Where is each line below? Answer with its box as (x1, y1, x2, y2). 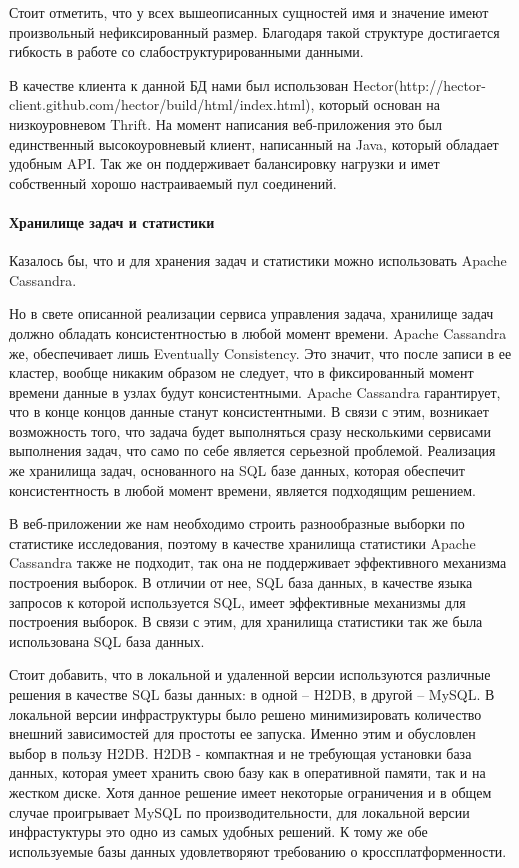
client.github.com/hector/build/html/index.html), (9, 94, 315, 115)
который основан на (319, 94, 440, 115)
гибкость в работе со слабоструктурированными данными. (9, 41, 364, 62)
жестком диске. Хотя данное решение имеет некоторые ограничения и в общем (9, 781, 492, 802)
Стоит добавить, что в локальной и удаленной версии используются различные (9, 664, 491, 685)
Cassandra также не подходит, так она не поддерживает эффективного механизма (9, 552, 507, 573)
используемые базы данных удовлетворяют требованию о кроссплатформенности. (9, 840, 507, 861)
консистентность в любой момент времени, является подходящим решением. (9, 479, 476, 500)
